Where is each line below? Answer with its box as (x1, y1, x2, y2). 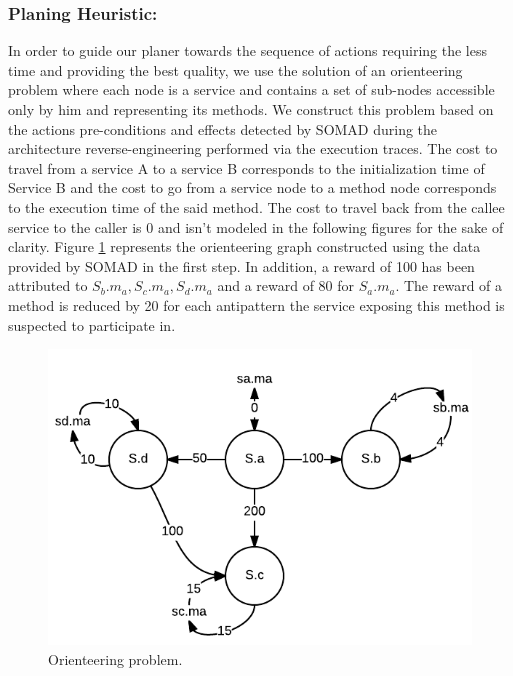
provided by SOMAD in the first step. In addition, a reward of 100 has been (8, 255, 475, 276)
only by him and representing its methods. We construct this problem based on (8, 99, 494, 119)
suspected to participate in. (8, 314, 176, 335)
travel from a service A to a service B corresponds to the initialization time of (8, 157, 485, 178)
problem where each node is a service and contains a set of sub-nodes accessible (8, 79, 495, 100)
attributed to (8, 275, 88, 296)
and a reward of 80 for (217, 275, 355, 296)
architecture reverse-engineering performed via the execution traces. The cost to (8, 138, 498, 159)
